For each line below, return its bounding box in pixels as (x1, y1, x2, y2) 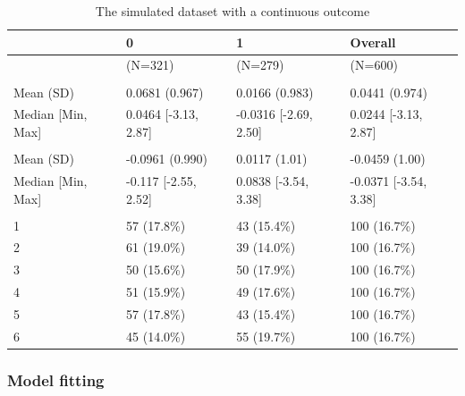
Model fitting (7, 368, 105, 391)
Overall (350, 32, 396, 51)
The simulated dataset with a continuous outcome (95, 2, 370, 20)
